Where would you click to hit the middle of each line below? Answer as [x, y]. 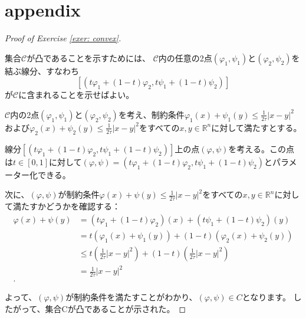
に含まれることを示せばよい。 [76, 95]
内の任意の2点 [185, 58]
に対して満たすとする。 [256, 127]
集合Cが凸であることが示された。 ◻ [116, 308]
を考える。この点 [261, 148]
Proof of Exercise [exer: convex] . [63, 38]
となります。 [266, 297]
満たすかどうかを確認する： [66, 206]
